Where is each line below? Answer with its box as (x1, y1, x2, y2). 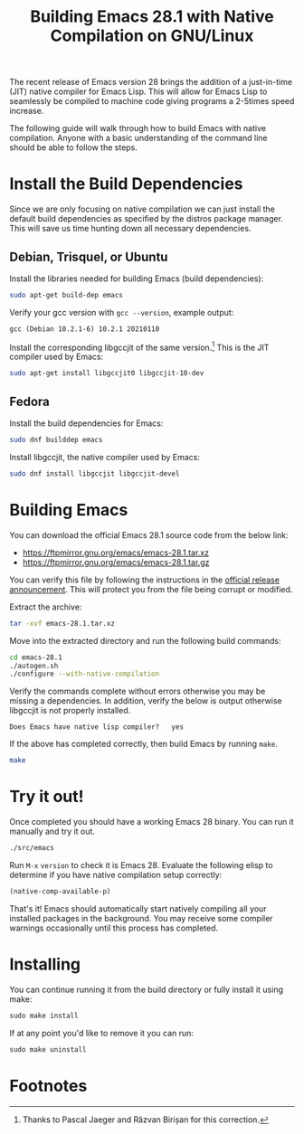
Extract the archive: (9, 601, 82, 612)
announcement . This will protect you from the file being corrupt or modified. (9, 583, 293, 594)
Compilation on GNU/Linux (50, 25, 254, 46)
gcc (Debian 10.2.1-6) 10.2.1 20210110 (9, 324, 160, 334)
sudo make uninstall (9, 1044, 88, 1054)
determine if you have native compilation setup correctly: (9, 870, 223, 881)
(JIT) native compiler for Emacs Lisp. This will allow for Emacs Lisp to (9, 86, 268, 97)
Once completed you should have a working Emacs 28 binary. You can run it (9, 817, 294, 827)
